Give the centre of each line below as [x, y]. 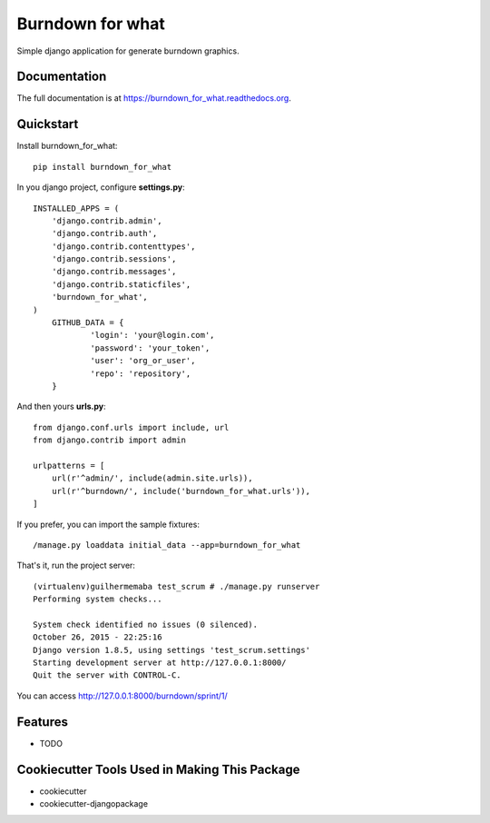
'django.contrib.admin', [107, 221]
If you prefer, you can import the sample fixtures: [108, 524]
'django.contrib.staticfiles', [121, 284]
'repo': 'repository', [141, 373]
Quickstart [48, 124]
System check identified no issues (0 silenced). [146, 624]
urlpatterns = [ [69, 465]
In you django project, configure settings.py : [101, 187]
